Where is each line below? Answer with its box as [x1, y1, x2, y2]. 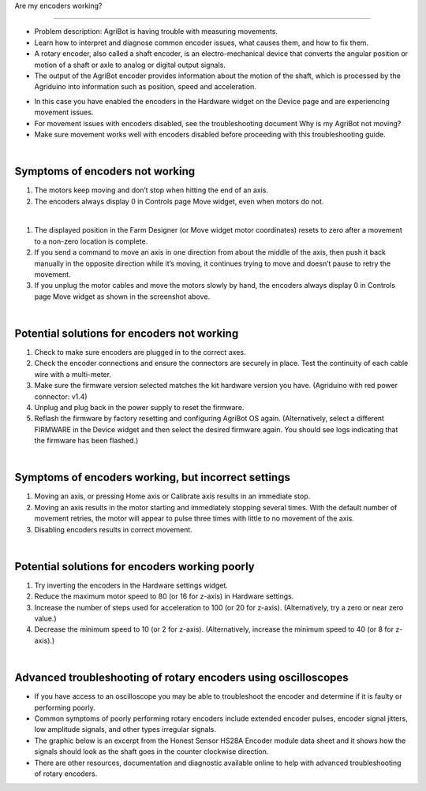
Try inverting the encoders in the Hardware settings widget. [34, 580, 229, 590]
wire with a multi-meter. [34, 369, 112, 379]
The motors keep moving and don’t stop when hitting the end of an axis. [34, 185, 268, 195]
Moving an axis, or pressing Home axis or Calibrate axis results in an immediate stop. [34, 491, 311, 501]
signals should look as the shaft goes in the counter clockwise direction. [34, 747, 269, 756]
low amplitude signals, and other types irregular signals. [34, 725, 216, 734]
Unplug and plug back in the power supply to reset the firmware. [34, 402, 245, 412]
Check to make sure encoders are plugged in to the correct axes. [34, 348, 246, 357]
